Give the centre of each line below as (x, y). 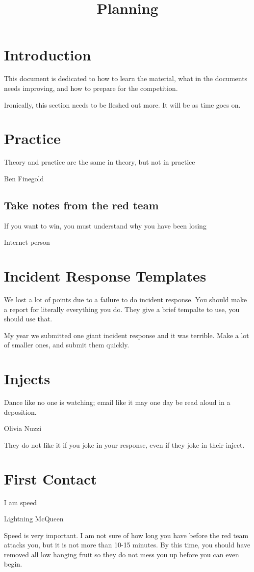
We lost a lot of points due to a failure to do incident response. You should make (126, 299)
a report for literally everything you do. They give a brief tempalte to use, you (122, 309)
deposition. (20, 412)
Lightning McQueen (34, 519)
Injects (27, 379)
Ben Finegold (24, 178)
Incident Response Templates (105, 275)
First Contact (51, 478)
